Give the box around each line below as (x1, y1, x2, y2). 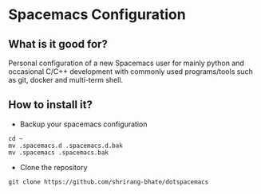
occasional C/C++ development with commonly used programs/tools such (8, 67, 253, 76)
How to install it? (8, 98, 93, 112)
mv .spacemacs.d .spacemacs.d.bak (8, 142, 124, 149)
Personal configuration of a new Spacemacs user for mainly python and (8, 58, 245, 68)
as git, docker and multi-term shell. (8, 76, 124, 84)
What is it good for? (8, 37, 108, 51)
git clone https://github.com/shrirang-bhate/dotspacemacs (8, 177, 209, 186)
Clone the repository (19, 162, 88, 172)
